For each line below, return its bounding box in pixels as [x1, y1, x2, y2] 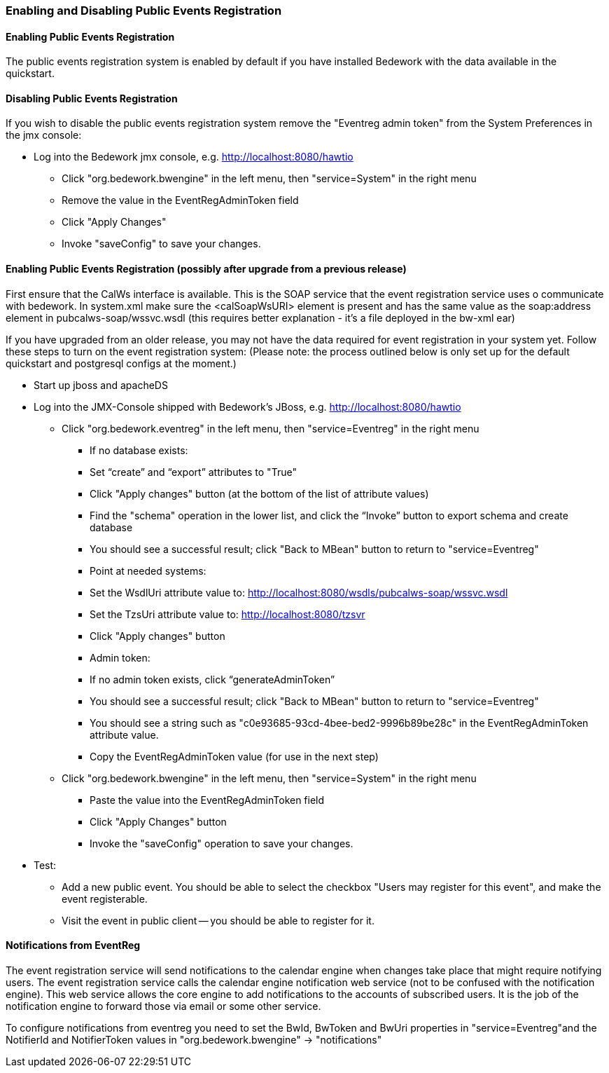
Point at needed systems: [90, 564, 206, 577]
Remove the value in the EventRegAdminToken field [62, 194, 299, 207]
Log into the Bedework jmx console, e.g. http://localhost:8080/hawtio [34, 151, 353, 163]
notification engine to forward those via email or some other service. [6, 999, 321, 1012]
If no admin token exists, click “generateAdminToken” [90, 673, 335, 685]
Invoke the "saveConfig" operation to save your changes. [90, 837, 353, 849]
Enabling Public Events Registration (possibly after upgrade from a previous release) [6, 263, 407, 275]
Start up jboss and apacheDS [34, 378, 168, 391]
